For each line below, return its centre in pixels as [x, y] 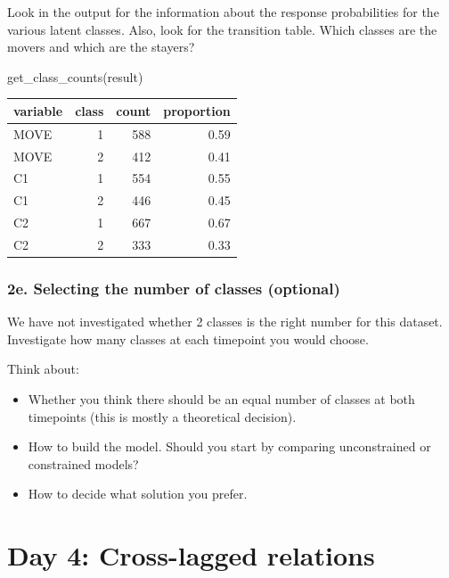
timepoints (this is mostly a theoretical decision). [162, 416]
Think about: [43, 369]
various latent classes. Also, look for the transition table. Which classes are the [222, 29]
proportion [197, 110]
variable [38, 110]
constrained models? [83, 463]
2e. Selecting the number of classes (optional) [174, 288]
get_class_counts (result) [75, 76]
